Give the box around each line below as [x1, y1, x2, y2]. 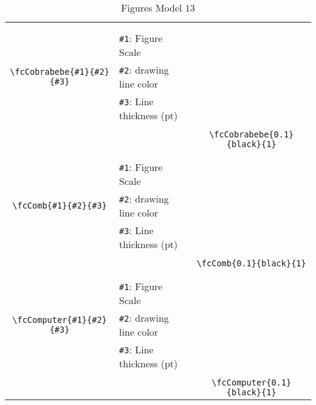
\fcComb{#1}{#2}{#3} [12, 201, 107, 210]
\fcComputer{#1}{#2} [12, 315, 107, 325]
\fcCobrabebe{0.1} [209, 130, 294, 139]
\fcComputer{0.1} [211, 378, 292, 387]
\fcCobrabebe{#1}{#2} [10, 67, 109, 77]
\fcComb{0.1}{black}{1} [196, 258, 306, 268]
